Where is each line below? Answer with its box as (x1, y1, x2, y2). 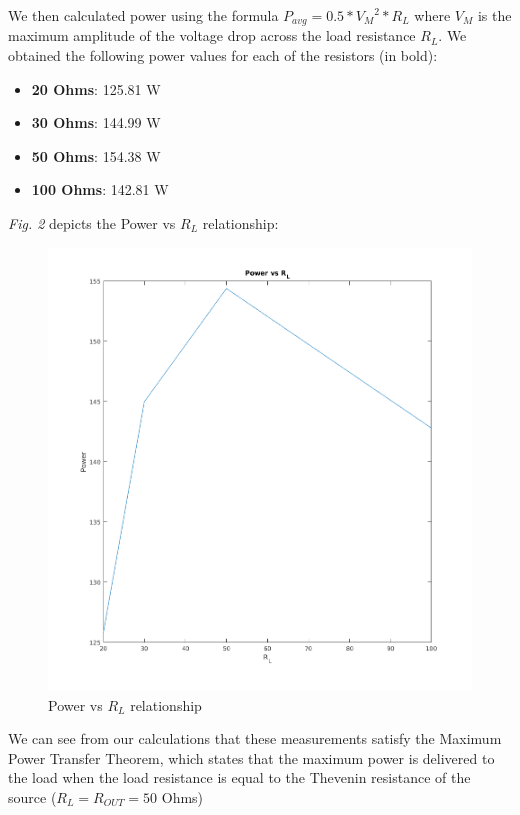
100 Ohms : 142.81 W (31, 179, 169, 200)
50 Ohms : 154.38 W (31, 145, 161, 166)
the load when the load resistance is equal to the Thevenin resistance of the (8, 767, 471, 788)
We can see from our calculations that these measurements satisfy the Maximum (8, 728, 502, 749)
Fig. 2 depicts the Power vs (8, 213, 176, 234)
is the (477, 5, 512, 25)
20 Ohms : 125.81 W (31, 78, 161, 99)
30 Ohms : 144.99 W (31, 112, 161, 133)
